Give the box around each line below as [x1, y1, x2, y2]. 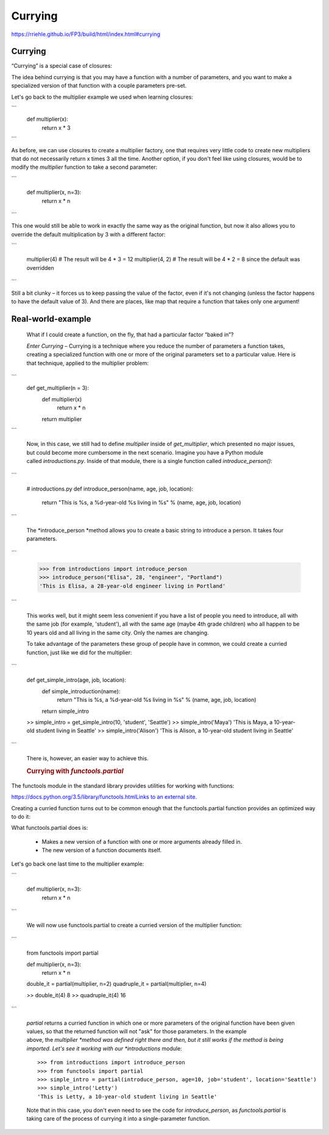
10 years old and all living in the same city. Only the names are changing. [26, 629, 210, 636]
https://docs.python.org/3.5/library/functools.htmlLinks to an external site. [11, 793, 197, 801]
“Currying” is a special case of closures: [11, 62, 113, 69]
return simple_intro [41, 707, 90, 715]
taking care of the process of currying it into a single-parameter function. [26, 1115, 210, 1122]
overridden [26, 264, 54, 271]
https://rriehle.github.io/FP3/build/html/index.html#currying [11, 30, 161, 38]
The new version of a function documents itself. [41, 847, 161, 854]
